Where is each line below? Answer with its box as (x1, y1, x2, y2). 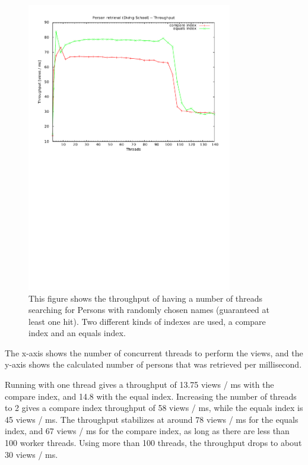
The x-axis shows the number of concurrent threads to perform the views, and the (5, 346, 303, 359)
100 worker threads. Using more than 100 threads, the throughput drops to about (5, 436, 302, 449)
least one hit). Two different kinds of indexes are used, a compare (28, 315, 266, 327)
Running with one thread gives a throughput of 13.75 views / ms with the (5, 378, 274, 391)
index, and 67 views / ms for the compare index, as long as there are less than (5, 425, 290, 437)
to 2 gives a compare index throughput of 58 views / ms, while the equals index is (5, 401, 303, 414)
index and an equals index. (28, 327, 126, 339)
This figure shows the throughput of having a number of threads (28, 292, 263, 304)
